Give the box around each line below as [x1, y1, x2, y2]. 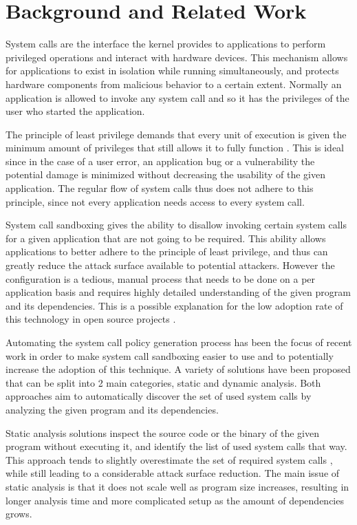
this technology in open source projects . [6, 312, 176, 326]
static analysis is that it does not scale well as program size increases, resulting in [6, 479, 349, 493]
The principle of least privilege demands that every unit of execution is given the [6, 127, 347, 141]
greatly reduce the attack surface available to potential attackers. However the [6, 258, 335, 272]
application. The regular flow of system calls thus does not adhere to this [6, 181, 314, 195]
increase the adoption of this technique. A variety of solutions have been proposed [6, 362, 351, 376]
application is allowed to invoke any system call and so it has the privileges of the [6, 90, 349, 105]
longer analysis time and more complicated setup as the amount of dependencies [6, 493, 344, 507]
